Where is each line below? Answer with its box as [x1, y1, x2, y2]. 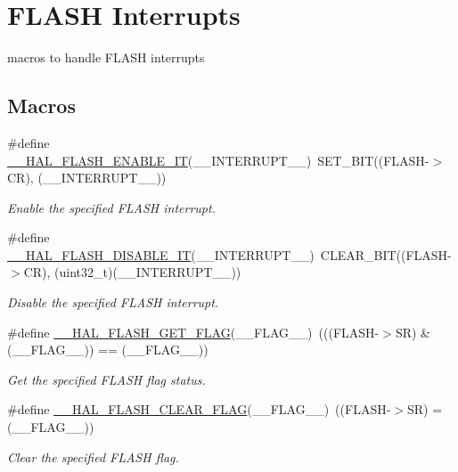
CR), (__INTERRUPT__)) [7, 168, 167, 187]
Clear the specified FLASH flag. [7, 447, 179, 466]
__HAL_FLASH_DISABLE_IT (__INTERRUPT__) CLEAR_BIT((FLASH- [7, 245, 452, 264]
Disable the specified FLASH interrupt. [7, 293, 219, 312]
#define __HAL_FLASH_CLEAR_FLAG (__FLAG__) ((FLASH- [7, 400, 391, 419]
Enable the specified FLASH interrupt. [7, 198, 216, 216]
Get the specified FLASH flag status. [7, 370, 206, 388]
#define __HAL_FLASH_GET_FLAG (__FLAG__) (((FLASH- [7, 322, 380, 341]
